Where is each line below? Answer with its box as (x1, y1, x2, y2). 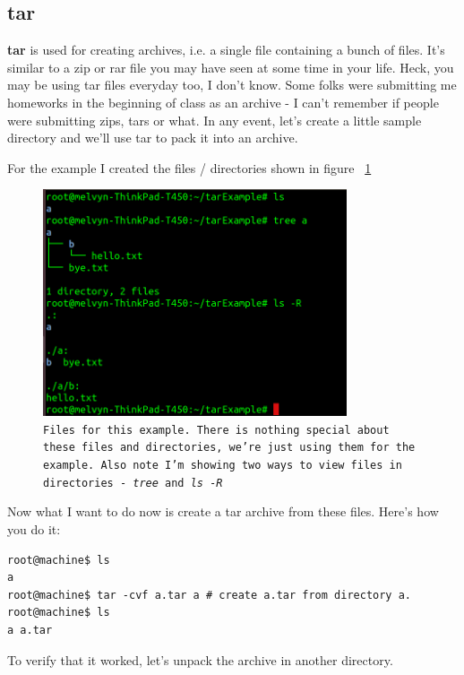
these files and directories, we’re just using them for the (43, 441, 416, 454)
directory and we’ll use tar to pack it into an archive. (7, 128, 298, 147)
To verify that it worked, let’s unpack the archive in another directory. (7, 650, 393, 669)
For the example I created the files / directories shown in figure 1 (7, 158, 372, 177)
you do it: (7, 519, 61, 538)
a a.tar (7, 623, 53, 636)
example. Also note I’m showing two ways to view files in (43, 459, 402, 472)
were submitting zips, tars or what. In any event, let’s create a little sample (7, 110, 422, 129)
